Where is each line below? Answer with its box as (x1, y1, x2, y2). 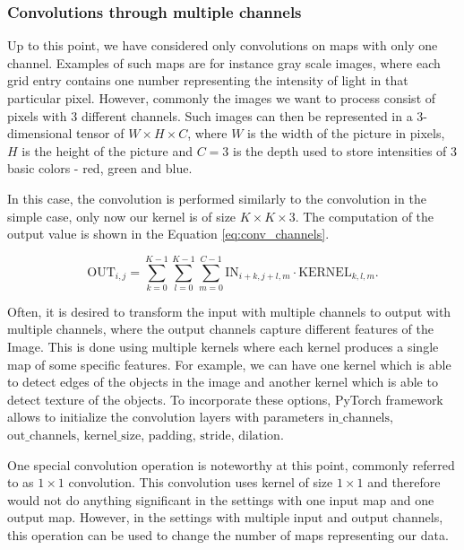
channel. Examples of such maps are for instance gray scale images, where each (7, 53, 441, 72)
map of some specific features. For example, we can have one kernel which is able (7, 354, 451, 373)
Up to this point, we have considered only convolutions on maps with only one (7, 36, 438, 55)
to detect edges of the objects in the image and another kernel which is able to (7, 372, 438, 391)
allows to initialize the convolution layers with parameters (7, 407, 324, 426)
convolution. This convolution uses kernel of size (68, 473, 333, 492)
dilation (238, 430, 280, 443)
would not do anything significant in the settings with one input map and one (7, 490, 434, 509)
